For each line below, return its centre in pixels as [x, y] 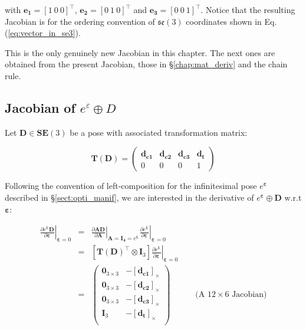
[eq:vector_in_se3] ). [44, 33]
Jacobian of [40, 107]
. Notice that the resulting [248, 9]
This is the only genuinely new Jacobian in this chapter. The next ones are [140, 52]
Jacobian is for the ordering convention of [80, 21]
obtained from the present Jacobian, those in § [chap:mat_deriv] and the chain [146, 64]
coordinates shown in [224, 21]
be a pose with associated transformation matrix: [159, 132]
